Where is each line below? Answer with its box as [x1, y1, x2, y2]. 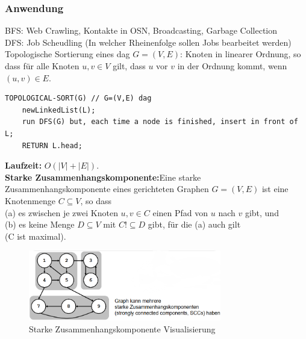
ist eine [261, 182, 289, 195]
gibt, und [245, 206, 279, 219]
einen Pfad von [152, 206, 208, 219]
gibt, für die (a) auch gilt [148, 218, 241, 231]
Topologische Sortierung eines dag [5, 48, 130, 60]
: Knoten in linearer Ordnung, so [180, 48, 301, 60]
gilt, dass [113, 60, 146, 72]
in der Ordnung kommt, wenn [177, 60, 287, 72]
